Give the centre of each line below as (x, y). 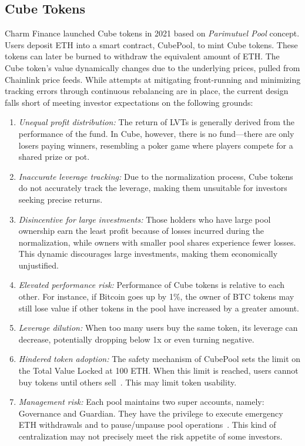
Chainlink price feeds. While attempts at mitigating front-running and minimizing (153, 79)
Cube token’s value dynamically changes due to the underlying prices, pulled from (152, 67)
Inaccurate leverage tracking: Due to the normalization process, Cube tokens (156, 176)
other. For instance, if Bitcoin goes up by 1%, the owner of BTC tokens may (156, 296)
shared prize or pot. (54, 157)
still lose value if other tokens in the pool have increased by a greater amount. (159, 308)
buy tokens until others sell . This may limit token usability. (128, 382)
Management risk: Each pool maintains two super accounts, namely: (141, 402)
